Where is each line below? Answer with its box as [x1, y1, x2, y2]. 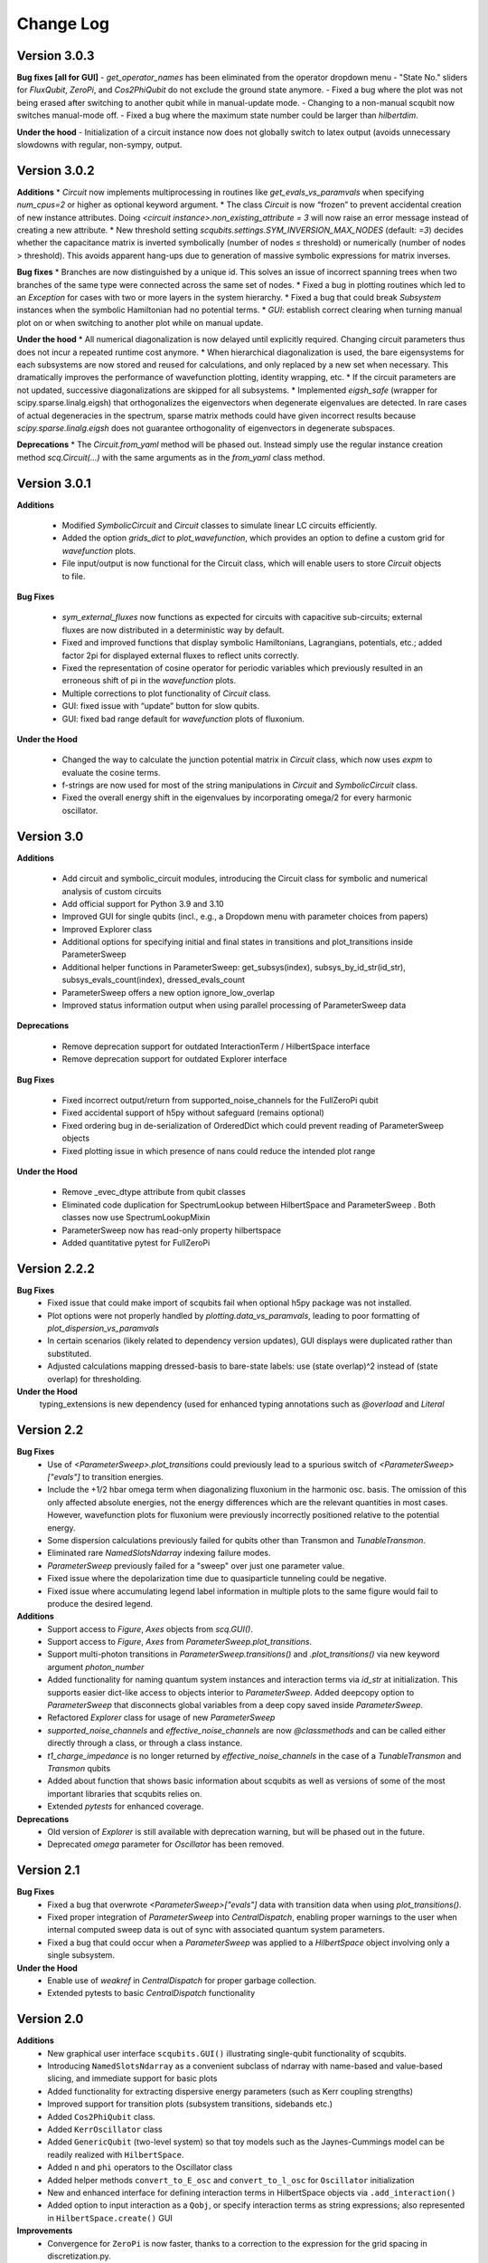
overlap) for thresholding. [47, 1373, 142, 1384]
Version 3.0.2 [16, 163, 95, 178]
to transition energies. [81, 1472, 164, 1483]
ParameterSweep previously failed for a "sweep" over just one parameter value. [47, 1560, 345, 1571]
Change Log [16, 14, 110, 33]
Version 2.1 [16, 1863, 80, 1878]
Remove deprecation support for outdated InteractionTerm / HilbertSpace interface [61, 1041, 371, 1052]
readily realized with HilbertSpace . [47, 2149, 184, 2160]
